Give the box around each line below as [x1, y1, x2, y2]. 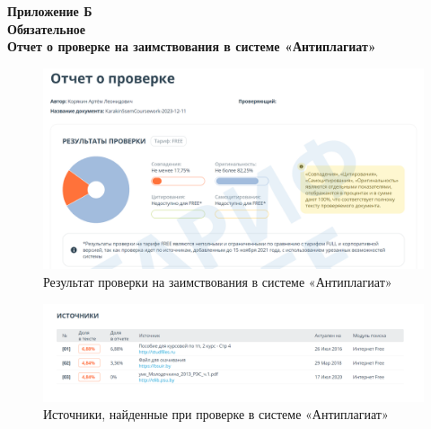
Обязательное [7, 19, 86, 38]
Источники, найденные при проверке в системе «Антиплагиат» [43, 405, 389, 424]
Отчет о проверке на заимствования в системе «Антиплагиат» [7, 37, 376, 56]
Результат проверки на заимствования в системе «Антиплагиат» [43, 272, 392, 290]
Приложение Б [7, 2, 92, 20]
